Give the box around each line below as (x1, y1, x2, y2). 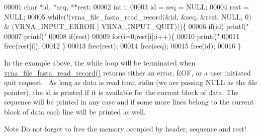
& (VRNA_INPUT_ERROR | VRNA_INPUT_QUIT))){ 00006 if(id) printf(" (4, 21, 249, 31)
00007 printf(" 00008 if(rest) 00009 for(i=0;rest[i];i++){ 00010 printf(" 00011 (4, 30, 240, 41)
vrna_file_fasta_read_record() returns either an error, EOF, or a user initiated (4, 67, 251, 77)
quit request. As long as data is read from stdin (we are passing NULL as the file (4, 77, 257, 87)
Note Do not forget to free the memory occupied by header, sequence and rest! (4, 123, 246, 133)
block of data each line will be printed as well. (4, 106, 146, 116)
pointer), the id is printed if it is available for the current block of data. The (4, 86, 239, 97)
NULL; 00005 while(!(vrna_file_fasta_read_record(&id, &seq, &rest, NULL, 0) (4, 11, 251, 21)
